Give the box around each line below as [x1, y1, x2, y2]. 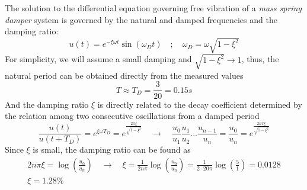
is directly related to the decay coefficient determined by [97, 98, 302, 110]
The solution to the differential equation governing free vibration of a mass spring [5, 2, 302, 14]
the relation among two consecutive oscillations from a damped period [5, 110, 260, 122]
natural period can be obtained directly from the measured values [5, 69, 244, 81]
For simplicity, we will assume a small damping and [5, 53, 192, 65]
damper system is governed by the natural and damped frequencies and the [5, 13, 277, 25]
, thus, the [241, 53, 279, 65]
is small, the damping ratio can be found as [33, 143, 191, 156]
